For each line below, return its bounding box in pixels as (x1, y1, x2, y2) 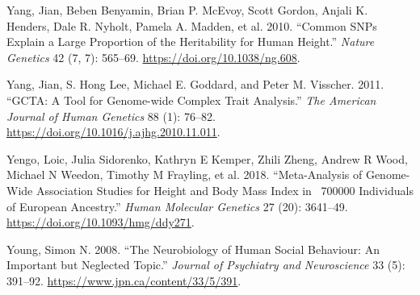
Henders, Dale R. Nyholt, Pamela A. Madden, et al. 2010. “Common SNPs (6, 17, 377, 34)
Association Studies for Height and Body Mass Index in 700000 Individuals (36, 181, 414, 198)
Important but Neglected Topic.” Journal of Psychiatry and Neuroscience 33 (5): (6, 256, 405, 273)
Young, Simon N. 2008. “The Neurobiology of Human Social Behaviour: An (6, 240, 380, 257)
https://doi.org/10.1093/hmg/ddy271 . (6, 214, 195, 231)
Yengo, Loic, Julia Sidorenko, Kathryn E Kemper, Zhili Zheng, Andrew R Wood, (6, 150, 408, 167)
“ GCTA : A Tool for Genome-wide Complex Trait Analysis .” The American (6, 91, 376, 108)
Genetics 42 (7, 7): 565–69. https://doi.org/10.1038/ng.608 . (6, 48, 300, 65)
